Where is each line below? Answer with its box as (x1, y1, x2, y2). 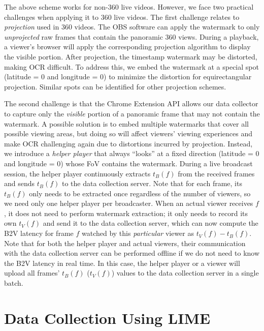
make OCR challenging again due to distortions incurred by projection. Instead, (4, 138, 253, 148)
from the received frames (178, 168, 255, 178)
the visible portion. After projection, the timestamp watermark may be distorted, (4, 51, 257, 62)
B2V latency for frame (4, 228, 74, 238)
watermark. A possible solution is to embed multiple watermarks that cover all (4, 118, 249, 129)
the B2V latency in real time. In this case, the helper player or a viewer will (4, 257, 240, 268)
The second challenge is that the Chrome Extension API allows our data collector (4, 98, 258, 109)
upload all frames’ (4, 267, 60, 278)
